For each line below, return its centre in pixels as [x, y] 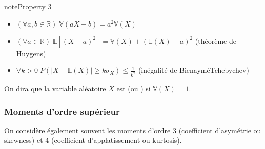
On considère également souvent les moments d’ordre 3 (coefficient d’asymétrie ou [133, 130]
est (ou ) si [134, 89]
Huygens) [31, 53]
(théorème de [216, 41]
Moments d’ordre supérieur [62, 111]
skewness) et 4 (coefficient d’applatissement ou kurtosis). [93, 140]
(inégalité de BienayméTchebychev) [193, 70]
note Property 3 [28, 6]
